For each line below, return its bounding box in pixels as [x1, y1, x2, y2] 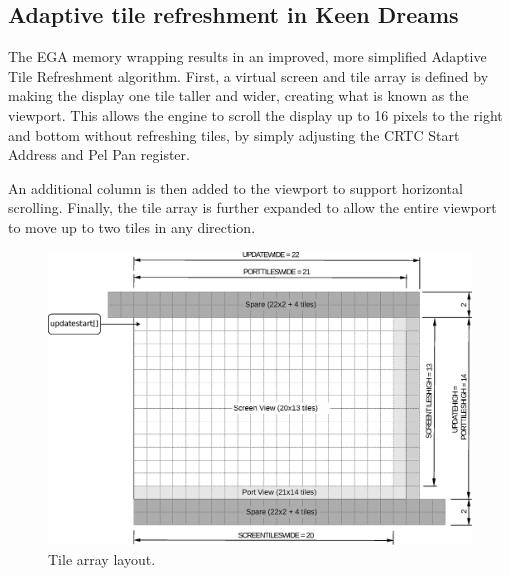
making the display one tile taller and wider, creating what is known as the [8, 85, 469, 106]
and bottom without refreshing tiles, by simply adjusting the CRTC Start [8, 124, 460, 145]
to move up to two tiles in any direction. [8, 216, 256, 237]
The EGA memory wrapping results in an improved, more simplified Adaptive [8, 46, 487, 67]
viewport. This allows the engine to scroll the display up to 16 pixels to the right [8, 104, 503, 125]
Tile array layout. [48, 548, 156, 569]
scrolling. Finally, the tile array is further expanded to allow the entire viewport [8, 197, 497, 218]
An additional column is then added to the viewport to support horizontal [8, 177, 463, 198]
